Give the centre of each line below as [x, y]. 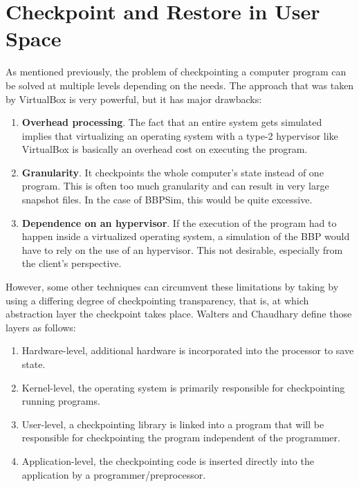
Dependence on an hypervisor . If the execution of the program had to [179, 222]
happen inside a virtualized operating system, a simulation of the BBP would [186, 236]
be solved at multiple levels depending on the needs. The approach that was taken [180, 85]
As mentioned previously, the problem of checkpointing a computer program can [176, 72]
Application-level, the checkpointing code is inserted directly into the [168, 460]
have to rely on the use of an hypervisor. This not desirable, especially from [182, 249]
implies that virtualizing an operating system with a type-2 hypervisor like [180, 135]
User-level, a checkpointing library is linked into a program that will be [173, 424]
